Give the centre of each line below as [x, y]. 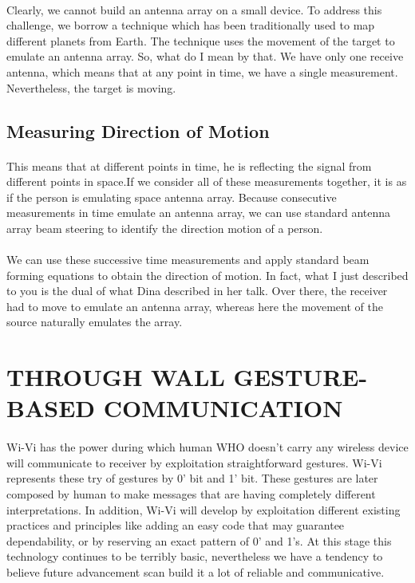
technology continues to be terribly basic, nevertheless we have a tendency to [195, 556]
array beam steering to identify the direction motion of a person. [165, 228]
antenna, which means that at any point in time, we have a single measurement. [202, 71]
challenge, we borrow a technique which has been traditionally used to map [191, 25]
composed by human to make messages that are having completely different [191, 494]
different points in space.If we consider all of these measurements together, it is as [207, 181]
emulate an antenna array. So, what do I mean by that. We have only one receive [205, 56]
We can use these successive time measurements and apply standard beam [188, 260]
